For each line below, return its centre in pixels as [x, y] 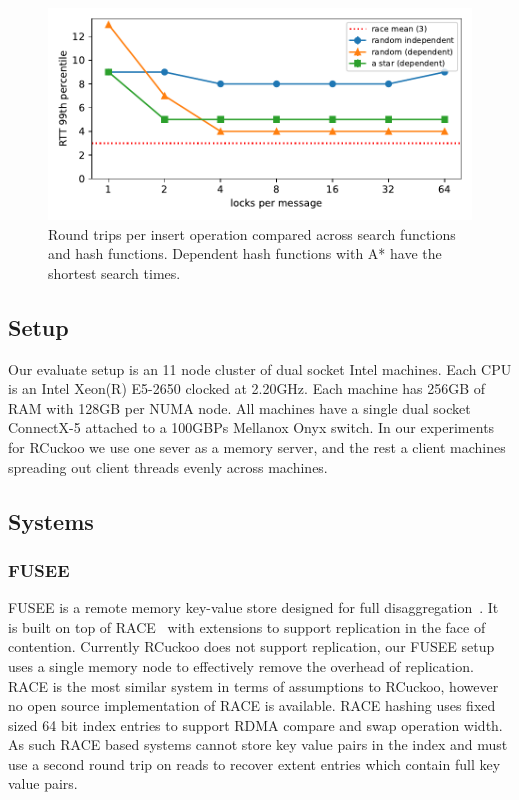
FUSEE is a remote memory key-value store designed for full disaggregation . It [253, 607]
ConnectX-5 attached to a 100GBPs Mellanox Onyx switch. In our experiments [251, 427]
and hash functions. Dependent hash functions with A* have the [245, 253]
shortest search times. [114, 272]
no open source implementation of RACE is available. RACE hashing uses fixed [252, 705]
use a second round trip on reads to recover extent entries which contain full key [254, 763]
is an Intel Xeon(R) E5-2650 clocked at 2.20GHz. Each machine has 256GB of [247, 388]
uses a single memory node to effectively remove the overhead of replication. [241, 665]
